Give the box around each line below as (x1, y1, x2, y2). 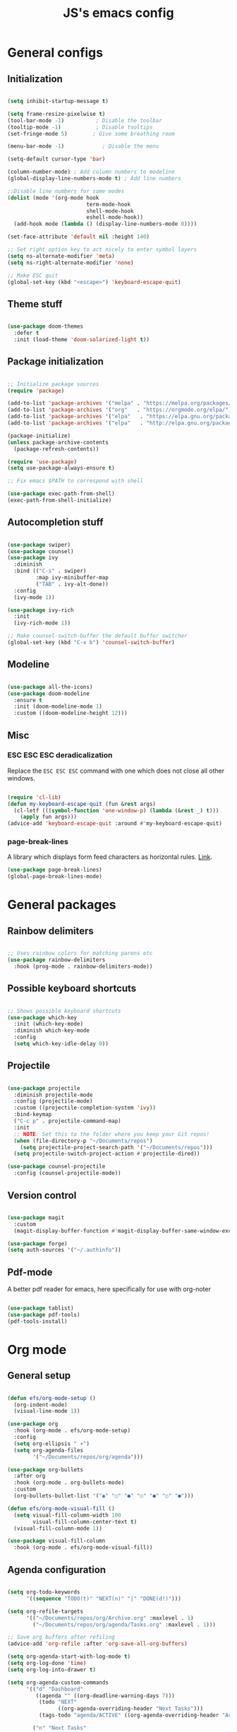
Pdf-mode (7, 1266, 53, 1278)
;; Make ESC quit (7, 272, 59, 279)
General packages (7, 897, 116, 913)
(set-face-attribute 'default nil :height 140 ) (7, 233, 150, 241)
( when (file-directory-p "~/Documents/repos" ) (13, 1137, 153, 1144)
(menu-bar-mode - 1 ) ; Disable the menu (7, 143, 159, 150)
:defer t (13, 330, 39, 337)
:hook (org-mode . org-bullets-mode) (13, 1479, 125, 1486)
